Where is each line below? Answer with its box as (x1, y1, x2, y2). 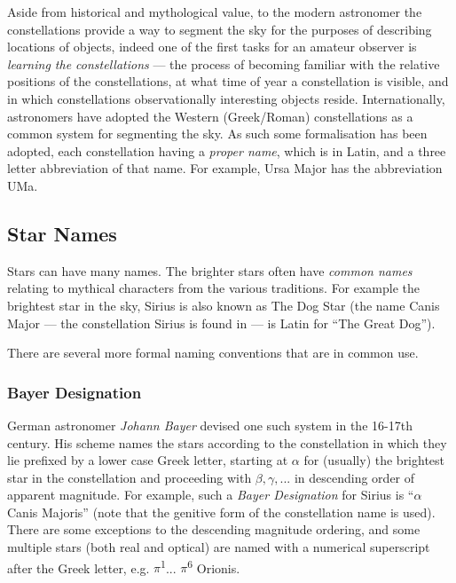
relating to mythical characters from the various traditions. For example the (7, 279, 421, 297)
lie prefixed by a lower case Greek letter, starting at (7, 451, 288, 469)
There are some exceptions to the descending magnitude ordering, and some (7, 520, 421, 539)
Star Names (7, 219, 117, 247)
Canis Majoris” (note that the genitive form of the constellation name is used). (7, 502, 436, 521)
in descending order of (294, 468, 415, 486)
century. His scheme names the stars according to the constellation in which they (7, 433, 447, 452)
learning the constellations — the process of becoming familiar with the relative (7, 54, 440, 73)
